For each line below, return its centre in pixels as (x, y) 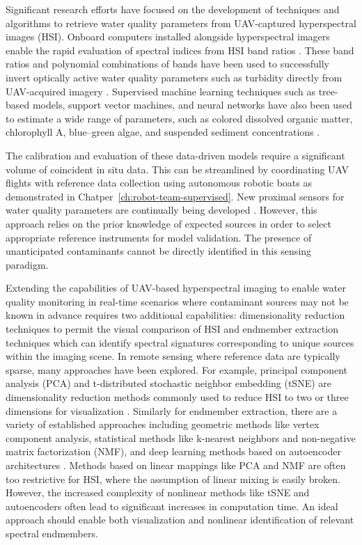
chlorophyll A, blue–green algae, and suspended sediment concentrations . (163, 132)
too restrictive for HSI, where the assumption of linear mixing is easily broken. (173, 479)
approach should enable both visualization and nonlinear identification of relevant (180, 520)
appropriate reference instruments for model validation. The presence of (159, 237)
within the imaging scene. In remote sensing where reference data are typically (173, 356)
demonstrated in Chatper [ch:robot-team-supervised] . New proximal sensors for (175, 196)
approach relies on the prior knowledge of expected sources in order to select (168, 223)
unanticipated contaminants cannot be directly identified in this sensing (159, 251)
